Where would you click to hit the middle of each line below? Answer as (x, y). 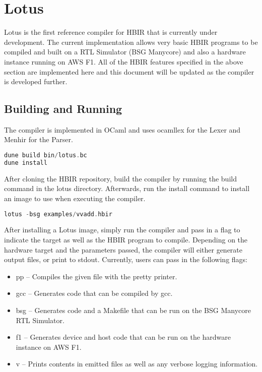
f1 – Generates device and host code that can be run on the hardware (123, 337)
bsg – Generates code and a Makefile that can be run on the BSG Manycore (133, 310)
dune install (26, 163)
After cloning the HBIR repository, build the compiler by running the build (120, 178)
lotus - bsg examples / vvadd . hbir (58, 214)
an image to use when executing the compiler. (75, 198)
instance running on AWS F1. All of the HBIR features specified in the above (124, 61)
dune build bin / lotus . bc (46, 156)
